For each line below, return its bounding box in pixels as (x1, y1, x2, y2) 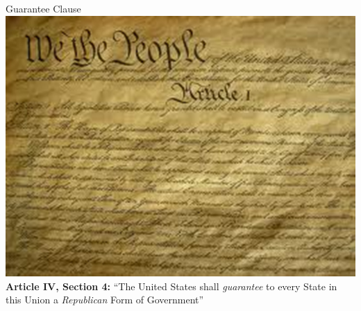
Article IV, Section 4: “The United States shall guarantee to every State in (6, 278, 337, 293)
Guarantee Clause (6, 1, 81, 15)
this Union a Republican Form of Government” (6, 292, 204, 307)
